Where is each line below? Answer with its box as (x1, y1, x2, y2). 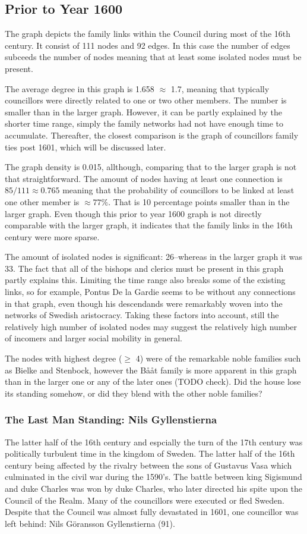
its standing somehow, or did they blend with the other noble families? (5, 387, 262, 399)
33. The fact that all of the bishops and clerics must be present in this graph (5, 262, 284, 274)
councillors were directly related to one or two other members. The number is (5, 94, 287, 106)
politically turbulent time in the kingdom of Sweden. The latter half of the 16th (5, 447, 295, 460)
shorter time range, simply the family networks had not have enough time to (5, 117, 283, 130)
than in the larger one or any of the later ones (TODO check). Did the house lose (5, 375, 301, 388)
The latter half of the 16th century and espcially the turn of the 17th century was (5, 435, 303, 448)
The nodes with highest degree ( (5, 352, 122, 365)
